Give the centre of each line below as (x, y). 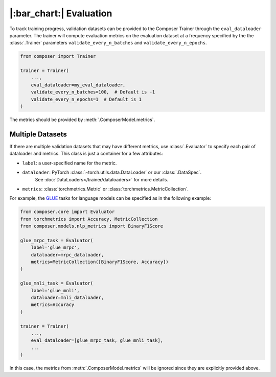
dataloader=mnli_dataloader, (67, 297)
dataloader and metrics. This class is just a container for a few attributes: (86, 154)
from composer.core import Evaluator (67, 212)
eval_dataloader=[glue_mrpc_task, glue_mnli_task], (97, 340)
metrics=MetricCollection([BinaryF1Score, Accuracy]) (100, 262)
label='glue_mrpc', (55, 248)
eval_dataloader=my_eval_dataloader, (78, 85)
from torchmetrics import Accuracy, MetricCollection (89, 219)
